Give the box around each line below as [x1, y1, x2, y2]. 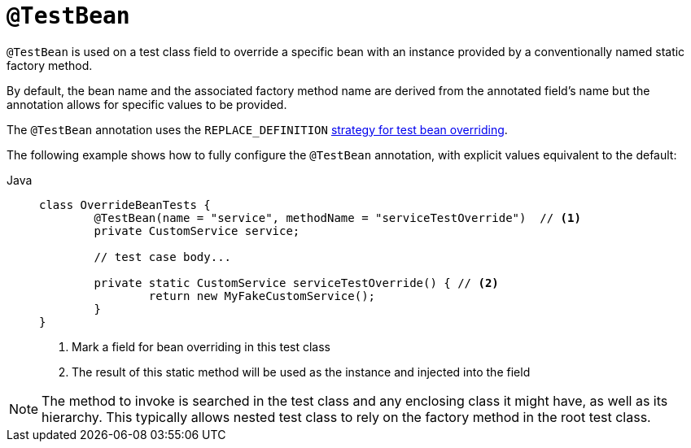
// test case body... [94, 250, 232, 263]
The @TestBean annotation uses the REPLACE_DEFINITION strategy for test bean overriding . [7, 122, 508, 137]
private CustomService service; [94, 224, 300, 237]
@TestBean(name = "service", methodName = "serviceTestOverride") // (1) [94, 211, 581, 224]
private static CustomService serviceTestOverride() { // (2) [94, 276, 499, 289]
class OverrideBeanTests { [39, 198, 211, 211]
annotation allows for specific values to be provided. [7, 97, 287, 111]
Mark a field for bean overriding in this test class [72, 339, 331, 354]
